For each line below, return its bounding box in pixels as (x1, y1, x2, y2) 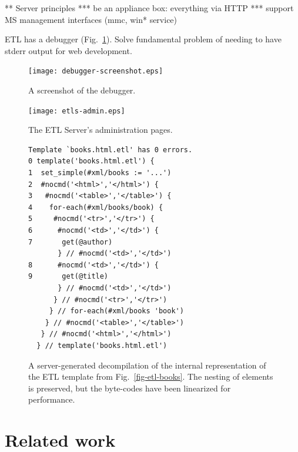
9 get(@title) (28, 272, 109, 281)
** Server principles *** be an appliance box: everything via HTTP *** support (5, 2, 294, 14)
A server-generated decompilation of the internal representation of (28, 359, 266, 371)
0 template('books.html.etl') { (28, 157, 155, 166)
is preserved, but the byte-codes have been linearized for (28, 381, 231, 394)
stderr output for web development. (5, 44, 132, 56)
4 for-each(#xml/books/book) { (28, 203, 163, 212)
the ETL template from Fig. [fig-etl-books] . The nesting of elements (28, 370, 273, 383)
